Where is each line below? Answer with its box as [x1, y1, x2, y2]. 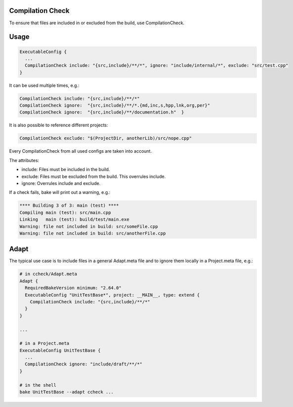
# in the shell [19, 382, 56, 388]
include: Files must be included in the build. [21, 167, 110, 173]
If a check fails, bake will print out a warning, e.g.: [9, 189, 111, 195]
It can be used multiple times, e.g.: [9, 82, 80, 88]
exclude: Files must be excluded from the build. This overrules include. [21, 174, 166, 179]
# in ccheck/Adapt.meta [19, 271, 78, 277]
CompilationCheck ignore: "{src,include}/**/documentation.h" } [19, 110, 184, 115]
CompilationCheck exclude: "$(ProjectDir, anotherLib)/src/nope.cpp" [19, 135, 192, 141]
